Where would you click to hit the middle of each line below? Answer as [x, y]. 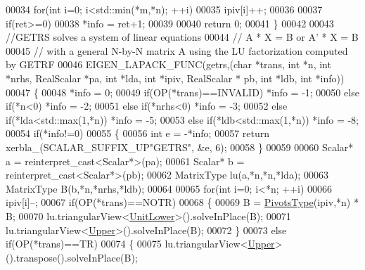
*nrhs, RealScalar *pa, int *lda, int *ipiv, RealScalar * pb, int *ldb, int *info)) [175, 78]
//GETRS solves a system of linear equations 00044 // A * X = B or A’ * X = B [182, 37]
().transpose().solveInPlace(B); [72, 257]
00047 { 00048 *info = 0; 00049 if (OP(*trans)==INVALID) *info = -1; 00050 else [182, 92]
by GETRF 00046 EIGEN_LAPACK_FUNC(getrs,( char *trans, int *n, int [168, 64]
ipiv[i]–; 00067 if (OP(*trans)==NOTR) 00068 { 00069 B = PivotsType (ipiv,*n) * [182, 202]
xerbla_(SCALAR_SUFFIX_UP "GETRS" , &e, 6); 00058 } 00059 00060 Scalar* [180, 147]
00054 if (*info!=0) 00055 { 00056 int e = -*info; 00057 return [138, 133]
